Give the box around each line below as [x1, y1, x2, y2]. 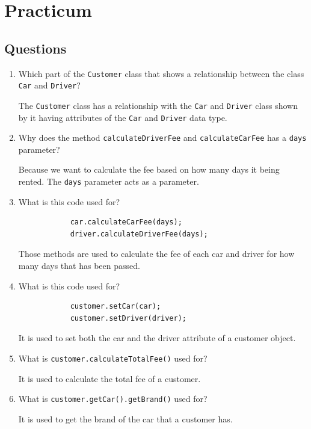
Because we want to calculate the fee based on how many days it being [18, 163, 280, 176]
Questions [4, 39, 67, 57]
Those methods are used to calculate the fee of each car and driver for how [18, 247, 295, 260]
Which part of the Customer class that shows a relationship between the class [18, 67, 304, 79]
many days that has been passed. [18, 259, 140, 272]
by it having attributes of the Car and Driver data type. [18, 111, 227, 123]
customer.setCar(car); [70, 302, 161, 311]
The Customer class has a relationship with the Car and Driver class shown [18, 99, 298, 111]
